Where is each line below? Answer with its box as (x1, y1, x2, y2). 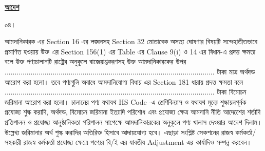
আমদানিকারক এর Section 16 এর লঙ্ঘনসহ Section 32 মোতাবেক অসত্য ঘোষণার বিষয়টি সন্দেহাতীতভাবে (5, 36, 258, 47)
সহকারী (5, 137, 22, 147)
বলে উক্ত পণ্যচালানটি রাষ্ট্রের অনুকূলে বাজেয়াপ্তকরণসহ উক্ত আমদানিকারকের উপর (5, 56, 186, 67)
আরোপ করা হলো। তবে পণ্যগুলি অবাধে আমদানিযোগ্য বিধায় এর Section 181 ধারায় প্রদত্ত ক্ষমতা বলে (5, 76, 243, 87)
